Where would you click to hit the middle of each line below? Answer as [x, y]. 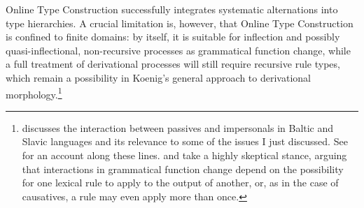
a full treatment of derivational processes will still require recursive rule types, [173, 64]
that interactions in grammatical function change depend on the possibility [183, 169]
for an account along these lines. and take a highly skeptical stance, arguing [184, 155]
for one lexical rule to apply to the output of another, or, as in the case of [180, 183]
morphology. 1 [34, 93]
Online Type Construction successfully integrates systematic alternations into [172, 9]
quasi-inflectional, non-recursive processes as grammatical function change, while [178, 50]
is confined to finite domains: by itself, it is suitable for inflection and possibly [173, 37]
